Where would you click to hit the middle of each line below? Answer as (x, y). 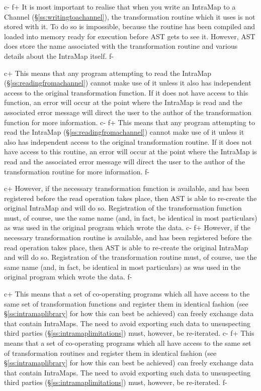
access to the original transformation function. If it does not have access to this (126, 92)
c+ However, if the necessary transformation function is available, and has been (127, 188)
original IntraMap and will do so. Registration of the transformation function (123, 208)
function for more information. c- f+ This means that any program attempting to (129, 122)
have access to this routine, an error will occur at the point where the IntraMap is (130, 152)
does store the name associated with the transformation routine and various (121, 46)
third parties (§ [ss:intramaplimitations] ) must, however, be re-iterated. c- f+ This (129, 333)
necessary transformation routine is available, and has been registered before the (128, 237)
